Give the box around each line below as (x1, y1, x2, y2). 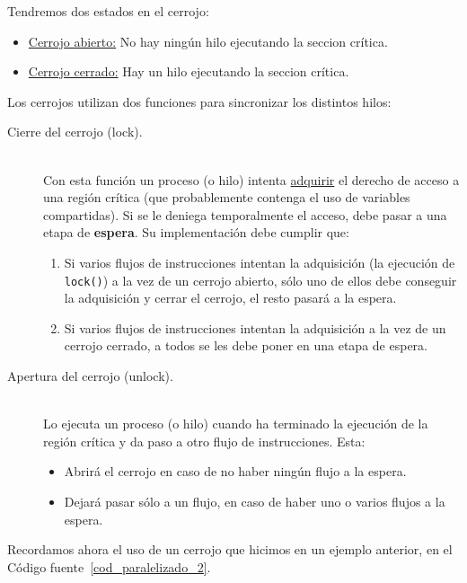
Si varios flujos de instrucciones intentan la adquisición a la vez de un (64, 318, 446, 337)
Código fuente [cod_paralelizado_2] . (7, 557, 211, 576)
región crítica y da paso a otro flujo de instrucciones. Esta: (43, 431, 366, 450)
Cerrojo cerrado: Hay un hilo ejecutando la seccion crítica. (28, 62, 349, 81)
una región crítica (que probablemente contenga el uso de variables (43, 188, 410, 207)
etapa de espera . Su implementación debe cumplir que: (43, 223, 349, 242)
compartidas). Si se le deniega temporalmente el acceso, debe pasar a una (43, 205, 447, 224)
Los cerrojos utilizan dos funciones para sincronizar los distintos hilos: (7, 92, 392, 110)
